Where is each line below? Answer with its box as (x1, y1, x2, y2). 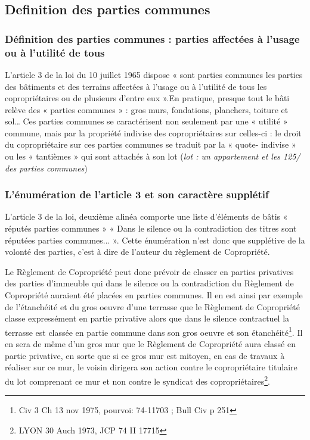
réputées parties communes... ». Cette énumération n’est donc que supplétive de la (5, 233, 305, 246)
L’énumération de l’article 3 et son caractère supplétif (5, 187, 269, 202)
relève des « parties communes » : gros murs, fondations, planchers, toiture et (5, 103, 289, 116)
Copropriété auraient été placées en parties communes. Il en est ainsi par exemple (5, 289, 303, 301)
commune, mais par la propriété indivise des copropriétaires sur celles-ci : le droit (5, 126, 302, 139)
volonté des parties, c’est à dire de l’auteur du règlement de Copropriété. (5, 245, 270, 258)
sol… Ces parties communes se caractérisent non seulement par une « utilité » (5, 115, 288, 127)
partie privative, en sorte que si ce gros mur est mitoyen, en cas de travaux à (5, 349, 285, 361)
